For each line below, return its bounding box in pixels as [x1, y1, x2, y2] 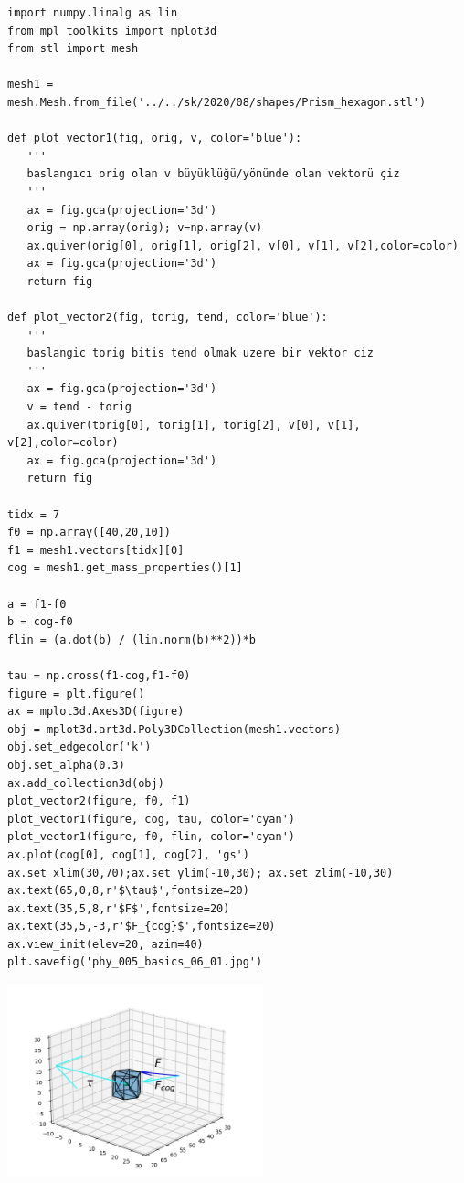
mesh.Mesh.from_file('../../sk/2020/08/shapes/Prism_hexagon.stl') [7, 95, 427, 109]
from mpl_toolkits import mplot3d [7, 24, 217, 37]
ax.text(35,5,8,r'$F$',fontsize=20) [7, 901, 230, 915]
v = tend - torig [26, 400, 132, 414]
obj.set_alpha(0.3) [7, 758, 125, 772]
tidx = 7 [7, 507, 60, 521]
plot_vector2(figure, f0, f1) [7, 794, 191, 808]
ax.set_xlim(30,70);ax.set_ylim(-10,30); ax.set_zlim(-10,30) [7, 866, 394, 879]
